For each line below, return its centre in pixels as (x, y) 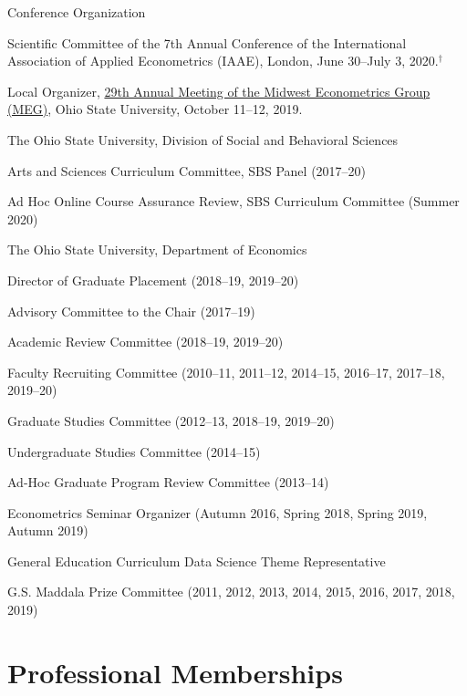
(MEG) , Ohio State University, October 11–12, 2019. (155, 109)
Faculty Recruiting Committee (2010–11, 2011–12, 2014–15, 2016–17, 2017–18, (226, 372)
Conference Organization (77, 12)
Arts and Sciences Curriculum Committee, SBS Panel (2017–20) (187, 170)
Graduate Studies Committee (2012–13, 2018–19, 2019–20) (171, 420)
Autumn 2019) (48, 530)
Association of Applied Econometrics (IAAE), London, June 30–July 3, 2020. (223, 61)
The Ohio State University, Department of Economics (157, 249)
